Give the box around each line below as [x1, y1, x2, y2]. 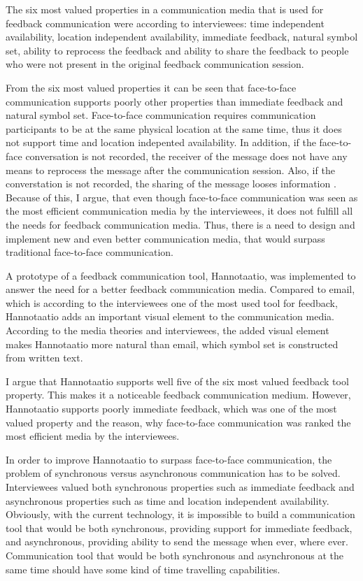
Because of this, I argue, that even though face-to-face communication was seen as [6, 189, 358, 204]
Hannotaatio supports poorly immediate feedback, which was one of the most [6, 401, 337, 416]
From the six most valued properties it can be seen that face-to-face [6, 80, 297, 94]
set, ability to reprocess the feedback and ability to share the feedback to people [6, 43, 349, 57]
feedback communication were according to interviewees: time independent [6, 15, 325, 30]
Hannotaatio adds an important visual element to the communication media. [6, 309, 334, 324]
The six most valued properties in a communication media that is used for [6, 2, 324, 16]
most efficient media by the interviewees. [6, 429, 180, 443]
